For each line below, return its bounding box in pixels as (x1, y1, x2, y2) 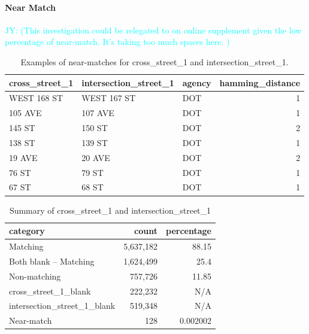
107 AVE (81, 107, 114, 119)
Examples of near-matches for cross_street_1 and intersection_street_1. (20, 55, 289, 68)
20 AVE (81, 151, 110, 163)
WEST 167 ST (81, 92, 136, 104)
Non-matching (9, 269, 61, 282)
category (9, 224, 45, 237)
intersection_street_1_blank (9, 299, 116, 312)
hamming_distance (219, 76, 301, 89)
